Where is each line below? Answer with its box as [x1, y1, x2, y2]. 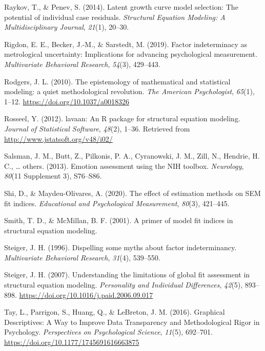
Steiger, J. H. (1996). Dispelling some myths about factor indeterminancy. [4, 242, 237, 253]
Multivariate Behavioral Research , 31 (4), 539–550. [4, 252, 160, 262]
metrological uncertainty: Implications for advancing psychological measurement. [4, 49, 257, 59]
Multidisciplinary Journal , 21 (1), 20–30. [4, 21, 129, 32]
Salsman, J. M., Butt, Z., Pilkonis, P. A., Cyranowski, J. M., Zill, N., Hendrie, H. [4, 150, 260, 161]
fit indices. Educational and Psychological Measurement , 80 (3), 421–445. [4, 198, 230, 208]
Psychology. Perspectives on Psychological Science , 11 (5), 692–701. [4, 326, 213, 337]
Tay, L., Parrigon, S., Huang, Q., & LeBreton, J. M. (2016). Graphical [4, 306, 225, 317]
